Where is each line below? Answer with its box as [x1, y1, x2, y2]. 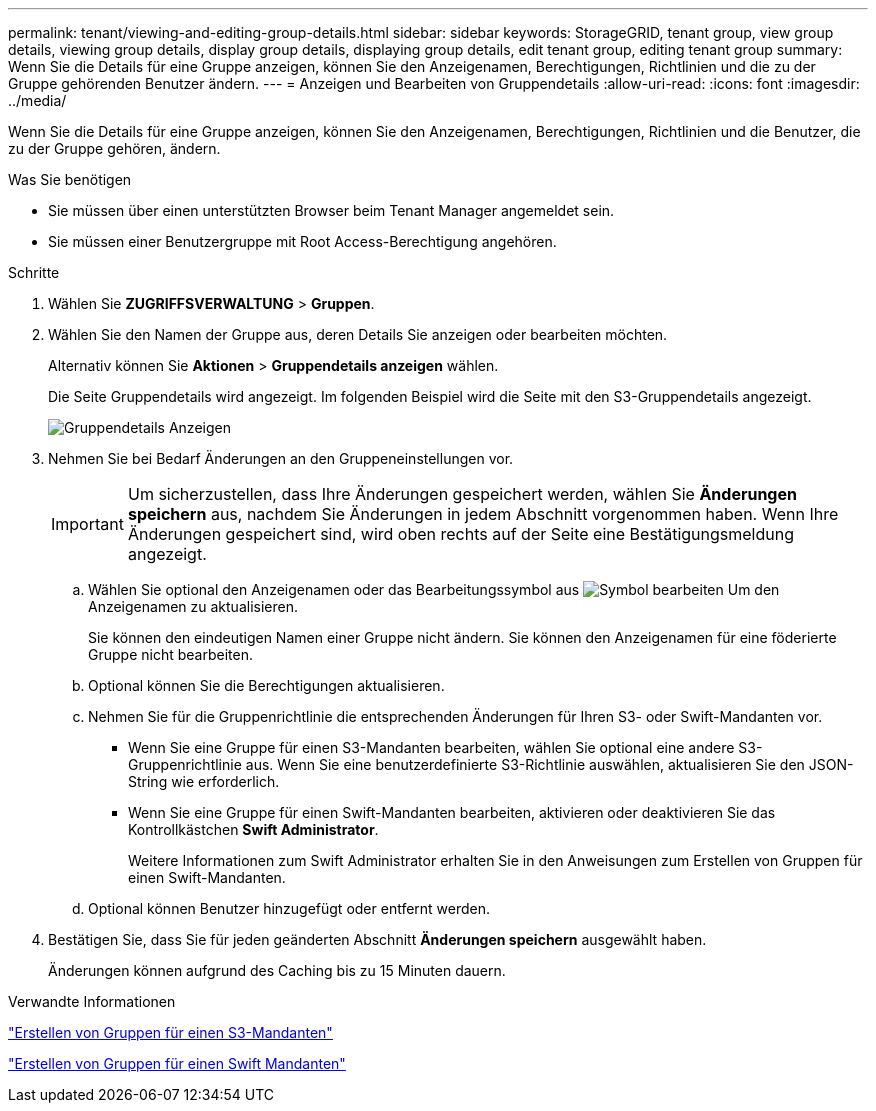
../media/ [8, 92, 67, 109]
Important [51, 514, 124, 534]
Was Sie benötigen [8, 171, 132, 188]
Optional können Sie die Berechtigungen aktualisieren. [88, 677, 445, 694]
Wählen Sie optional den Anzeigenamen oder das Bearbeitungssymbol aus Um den [88, 581, 780, 598]
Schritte [8, 264, 60, 281]
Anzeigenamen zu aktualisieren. [88, 598, 298, 615]
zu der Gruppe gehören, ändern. [8, 140, 221, 157]
